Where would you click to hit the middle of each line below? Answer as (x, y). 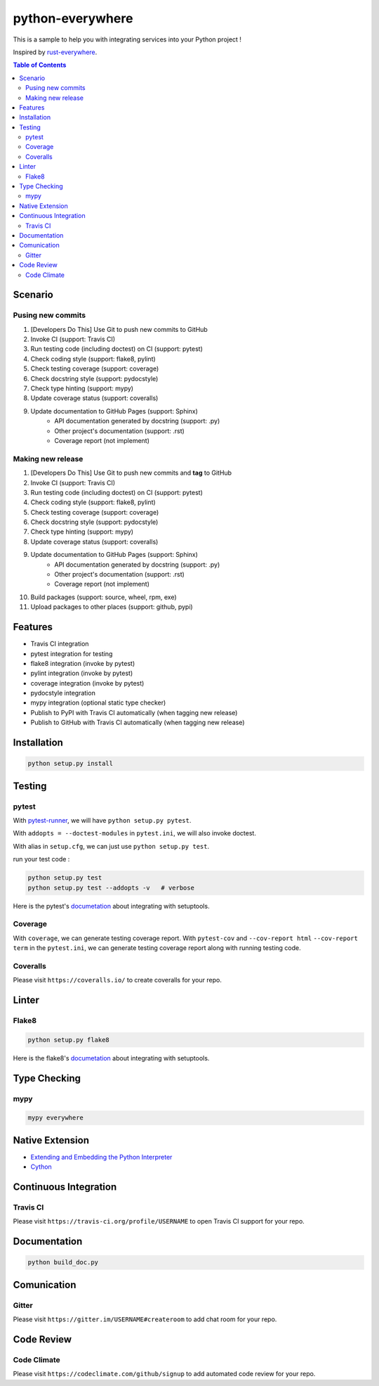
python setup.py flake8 (69, 1040)
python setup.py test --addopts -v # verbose (111, 887)
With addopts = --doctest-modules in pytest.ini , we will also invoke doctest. (134, 833)
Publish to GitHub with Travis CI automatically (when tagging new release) (138, 723)
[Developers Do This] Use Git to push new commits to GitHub (119, 329)
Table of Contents (40, 65)
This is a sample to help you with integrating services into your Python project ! (127, 39)
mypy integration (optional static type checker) (98, 702)
